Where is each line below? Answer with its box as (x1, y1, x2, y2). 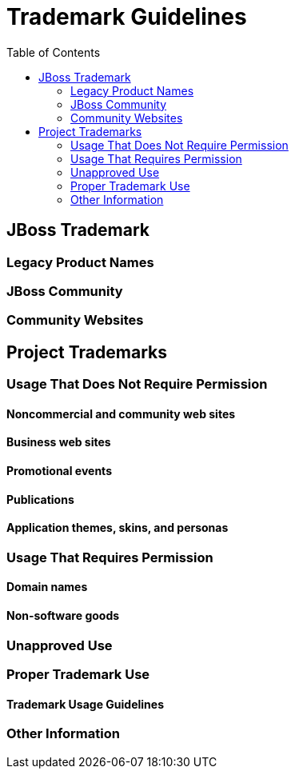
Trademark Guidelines (6, 3, 247, 30)
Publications (6, 492, 74, 506)
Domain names (6, 580, 88, 594)
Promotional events (6, 464, 112, 478)
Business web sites (6, 435, 111, 449)
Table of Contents (6, 45, 101, 59)
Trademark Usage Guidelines (6, 697, 164, 711)
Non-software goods (6, 609, 120, 623)
